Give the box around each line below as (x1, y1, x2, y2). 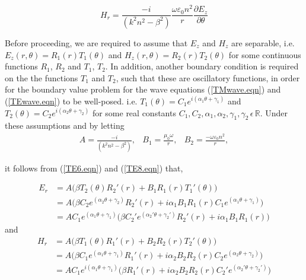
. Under (260, 106, 288, 119)
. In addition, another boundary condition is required (105, 60, 299, 72)
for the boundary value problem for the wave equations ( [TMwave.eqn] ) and (5, 83, 281, 96)
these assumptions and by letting (5, 119, 125, 132)
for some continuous (228, 48, 301, 61)
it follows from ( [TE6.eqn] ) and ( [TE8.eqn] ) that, (5, 161, 183, 174)
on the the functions (5, 71, 78, 84)
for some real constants (92, 106, 176, 119)
